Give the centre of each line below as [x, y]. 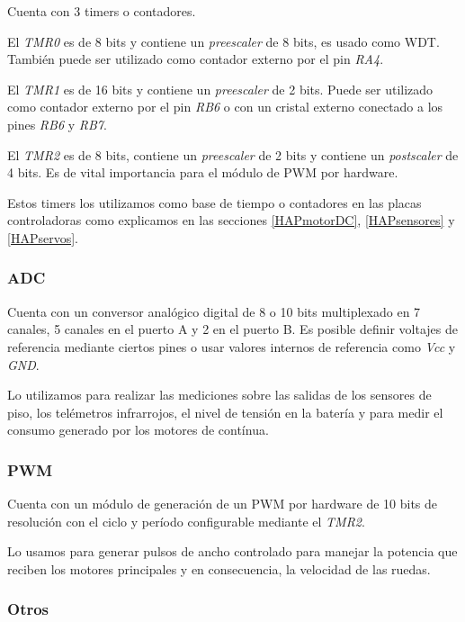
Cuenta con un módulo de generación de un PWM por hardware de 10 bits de [223, 504]
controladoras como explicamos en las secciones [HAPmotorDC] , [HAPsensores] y [231, 220]
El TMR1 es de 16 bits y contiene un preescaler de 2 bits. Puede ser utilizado [220, 89]
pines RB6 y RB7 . [57, 124]
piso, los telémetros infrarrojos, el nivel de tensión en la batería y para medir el [225, 412]
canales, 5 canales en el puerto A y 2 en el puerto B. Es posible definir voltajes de [232, 329]
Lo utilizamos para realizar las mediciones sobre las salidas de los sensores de [219, 395]
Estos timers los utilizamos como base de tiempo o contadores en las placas [215, 202]
